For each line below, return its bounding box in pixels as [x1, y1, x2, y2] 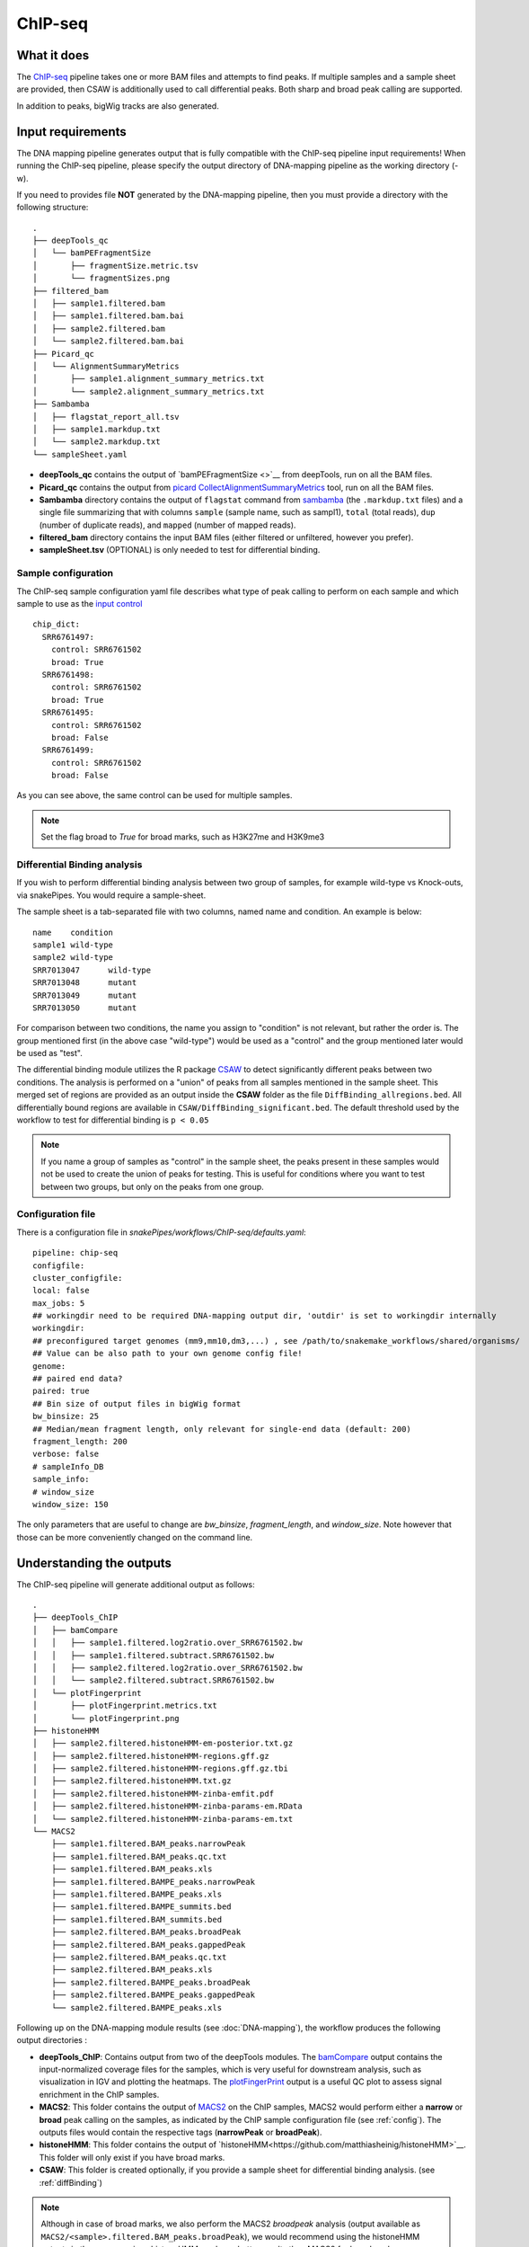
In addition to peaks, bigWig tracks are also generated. [16, 100, 219, 111]
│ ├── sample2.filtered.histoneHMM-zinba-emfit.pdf [32, 1789, 274, 1798]
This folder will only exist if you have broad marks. [39, 2152, 225, 2163]
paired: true [32, 1386, 90, 1397]
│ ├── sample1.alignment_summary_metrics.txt [32, 374, 265, 384]
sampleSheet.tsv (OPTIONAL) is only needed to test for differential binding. [39, 545, 321, 555]
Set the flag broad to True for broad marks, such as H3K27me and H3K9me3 [40, 831, 325, 842]
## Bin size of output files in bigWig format [32, 1399, 242, 1408]
